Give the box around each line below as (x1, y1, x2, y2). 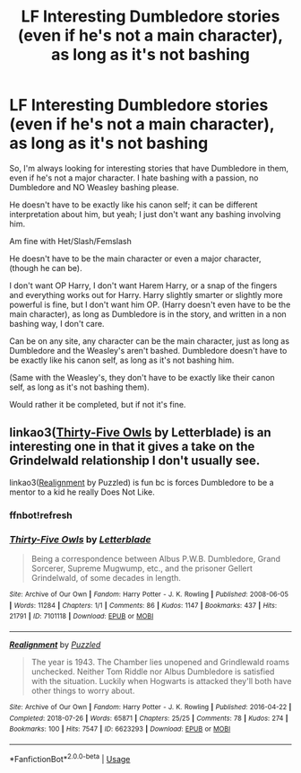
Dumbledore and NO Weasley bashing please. (9, 181, 179, 192)
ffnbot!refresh (9, 509, 73, 522)
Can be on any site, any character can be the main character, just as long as (9, 335, 289, 347)
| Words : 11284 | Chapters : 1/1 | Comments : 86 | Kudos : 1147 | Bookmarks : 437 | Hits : (9, 601, 278, 610)
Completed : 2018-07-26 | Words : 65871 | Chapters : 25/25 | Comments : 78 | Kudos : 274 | (9, 714, 288, 723)
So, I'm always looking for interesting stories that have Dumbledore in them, (9, 163, 289, 173)
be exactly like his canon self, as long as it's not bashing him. (9, 355, 235, 365)
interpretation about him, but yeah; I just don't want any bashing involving (9, 208, 281, 219)
